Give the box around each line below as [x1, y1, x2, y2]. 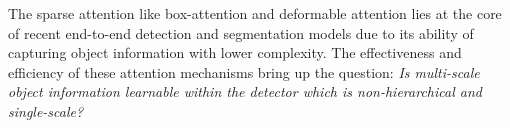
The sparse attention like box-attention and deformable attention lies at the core [8, 3, 502, 23]
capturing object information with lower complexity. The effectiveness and [8, 42, 462, 63]
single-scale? [8, 100, 84, 121]
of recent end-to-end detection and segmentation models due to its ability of [8, 22, 474, 43]
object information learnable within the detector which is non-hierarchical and [8, 81, 482, 102]
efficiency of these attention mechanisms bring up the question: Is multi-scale [8, 61, 480, 82]
